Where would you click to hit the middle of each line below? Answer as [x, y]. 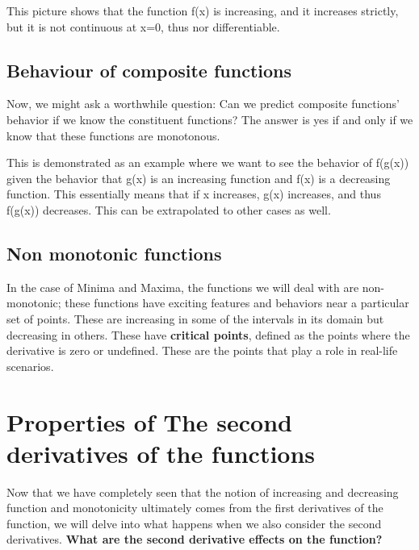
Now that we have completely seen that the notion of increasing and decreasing [203, 492]
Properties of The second [149, 421]
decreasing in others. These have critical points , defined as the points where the [208, 334]
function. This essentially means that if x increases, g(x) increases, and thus [194, 194]
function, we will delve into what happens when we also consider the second [194, 523]
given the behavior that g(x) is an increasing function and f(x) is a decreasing [199, 178]
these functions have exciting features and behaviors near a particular [237, 303]
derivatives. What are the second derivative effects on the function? [195, 539]
